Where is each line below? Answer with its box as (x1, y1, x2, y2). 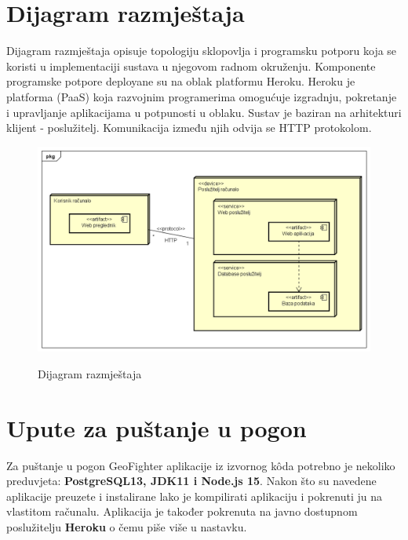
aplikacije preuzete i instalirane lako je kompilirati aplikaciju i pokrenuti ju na (6, 487, 383, 504)
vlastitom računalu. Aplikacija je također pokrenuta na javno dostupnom (6, 503, 358, 520)
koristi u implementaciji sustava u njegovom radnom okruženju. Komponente (6, 57, 376, 74)
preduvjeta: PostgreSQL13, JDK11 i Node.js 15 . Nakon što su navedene (6, 472, 377, 489)
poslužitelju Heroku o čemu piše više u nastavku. (6, 519, 247, 535)
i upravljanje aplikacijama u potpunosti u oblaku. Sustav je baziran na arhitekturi (6, 104, 402, 120)
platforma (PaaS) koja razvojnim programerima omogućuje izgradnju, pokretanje (6, 88, 397, 104)
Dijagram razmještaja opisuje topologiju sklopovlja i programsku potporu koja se (6, 42, 397, 59)
